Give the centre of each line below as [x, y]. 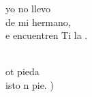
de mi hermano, [38, 22]
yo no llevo [28, 8]
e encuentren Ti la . [47, 35]
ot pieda [22, 71]
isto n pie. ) [30, 84]
